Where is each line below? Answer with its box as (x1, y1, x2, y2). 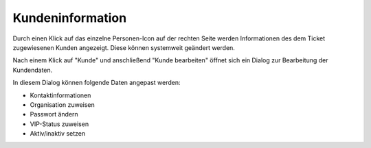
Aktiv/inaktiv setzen (30, 129, 86, 138)
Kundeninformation (12, 10, 127, 25)
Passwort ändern (30, 110, 78, 119)
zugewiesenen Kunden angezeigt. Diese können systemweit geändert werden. (12, 43, 235, 51)
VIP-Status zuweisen (30, 120, 89, 128)
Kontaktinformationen (30, 91, 91, 99)
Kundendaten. (12, 66, 53, 74)
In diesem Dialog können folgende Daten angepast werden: (12, 79, 181, 87)
